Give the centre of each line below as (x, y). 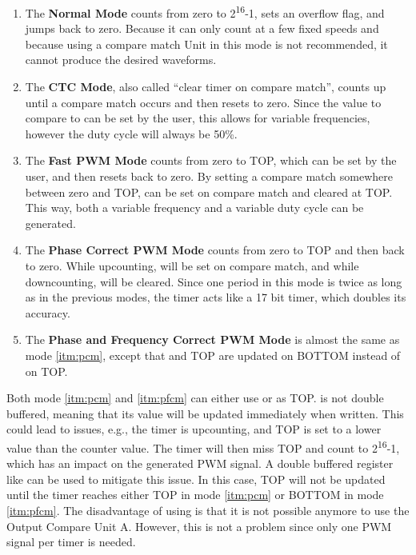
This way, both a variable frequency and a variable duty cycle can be (194, 208)
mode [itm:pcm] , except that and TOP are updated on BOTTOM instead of (213, 355)
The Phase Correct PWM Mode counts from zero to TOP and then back (215, 250)
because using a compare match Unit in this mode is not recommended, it (206, 44)
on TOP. (46, 371)
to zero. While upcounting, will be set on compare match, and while (192, 265)
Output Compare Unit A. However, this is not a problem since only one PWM (199, 526)
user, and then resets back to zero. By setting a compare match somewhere (209, 176)
